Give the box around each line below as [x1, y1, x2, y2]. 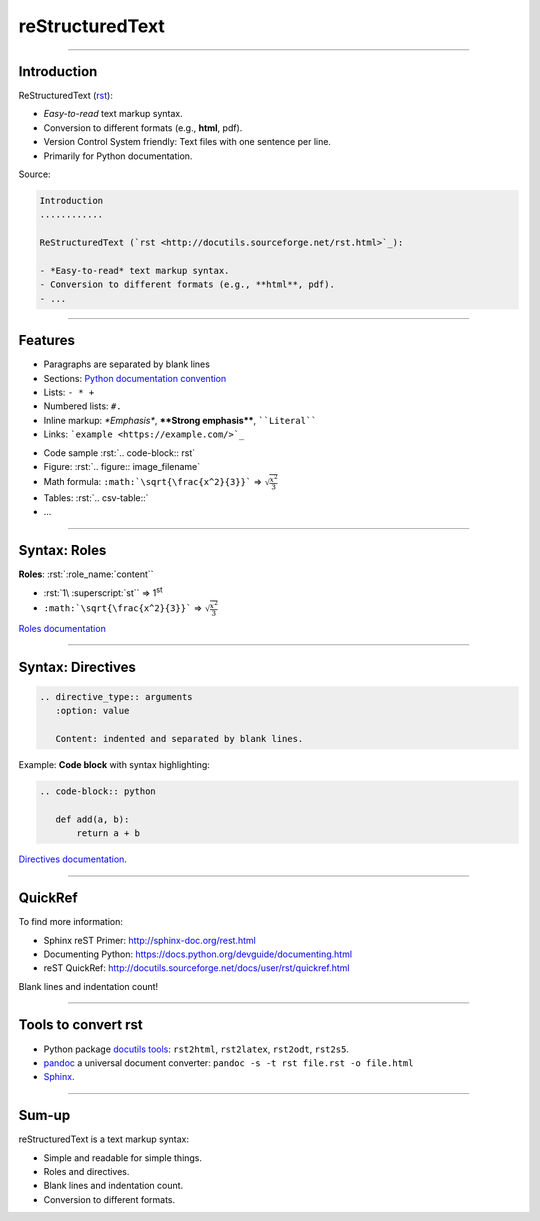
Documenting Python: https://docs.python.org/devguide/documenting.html [43, 948, 353, 960]
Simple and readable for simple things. [43, 1151, 203, 1164]
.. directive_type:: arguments [39, 691, 194, 702]
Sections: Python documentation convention [43, 372, 227, 384]
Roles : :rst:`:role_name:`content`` [18, 568, 154, 580]
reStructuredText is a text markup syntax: [18, 1133, 190, 1145]
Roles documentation [18, 622, 107, 634]
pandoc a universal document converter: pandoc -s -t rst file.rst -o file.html [43, 1056, 414, 1069]
